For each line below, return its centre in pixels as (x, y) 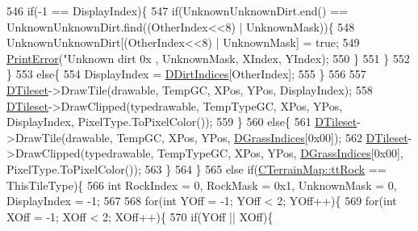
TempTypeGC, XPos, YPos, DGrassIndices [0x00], (280, 153)
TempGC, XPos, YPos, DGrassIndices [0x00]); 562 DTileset (262, 137)
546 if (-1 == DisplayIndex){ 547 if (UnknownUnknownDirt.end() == (177, 10)
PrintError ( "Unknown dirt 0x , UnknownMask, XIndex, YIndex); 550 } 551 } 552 (208, 58)
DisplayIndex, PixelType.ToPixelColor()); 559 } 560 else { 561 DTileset (182, 122)
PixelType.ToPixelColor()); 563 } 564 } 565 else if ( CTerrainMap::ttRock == (196, 168)
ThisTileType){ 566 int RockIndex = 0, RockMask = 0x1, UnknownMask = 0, (202, 185)
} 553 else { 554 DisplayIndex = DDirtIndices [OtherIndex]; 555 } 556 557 (186, 74)
